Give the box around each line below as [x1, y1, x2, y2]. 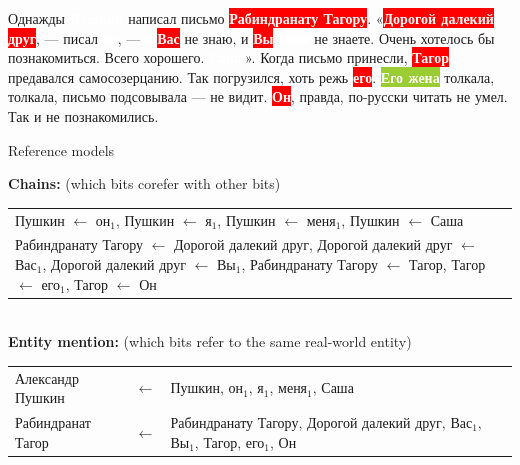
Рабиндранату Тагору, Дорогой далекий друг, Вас [170, 412, 473, 432]
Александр [15, 367, 79, 388]
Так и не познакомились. [8, 105, 159, 126]
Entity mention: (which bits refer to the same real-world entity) [8, 331, 412, 352]
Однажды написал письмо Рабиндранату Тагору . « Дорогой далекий [8, 8, 494, 28]
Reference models [8, 139, 115, 160]
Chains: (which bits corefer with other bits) [8, 173, 281, 194]
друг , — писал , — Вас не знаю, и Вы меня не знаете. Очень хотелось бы [8, 27, 495, 48]
